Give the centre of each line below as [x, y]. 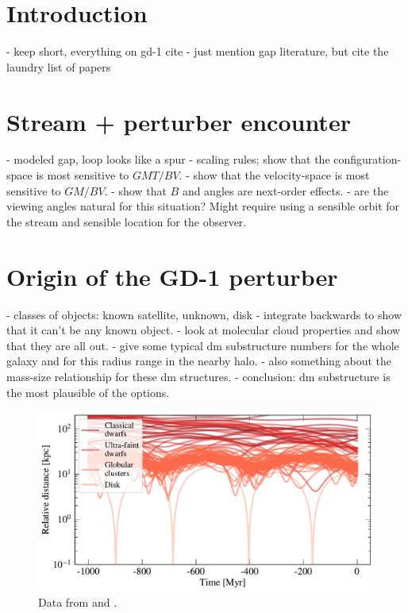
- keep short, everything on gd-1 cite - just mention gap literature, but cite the [198, 51]
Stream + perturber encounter [179, 121]
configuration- [368, 159]
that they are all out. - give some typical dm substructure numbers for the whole [203, 345]
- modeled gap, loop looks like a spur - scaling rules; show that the [168, 159]
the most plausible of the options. [88, 392]
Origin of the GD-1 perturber [172, 276]
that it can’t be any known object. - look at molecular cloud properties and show [204, 330]
